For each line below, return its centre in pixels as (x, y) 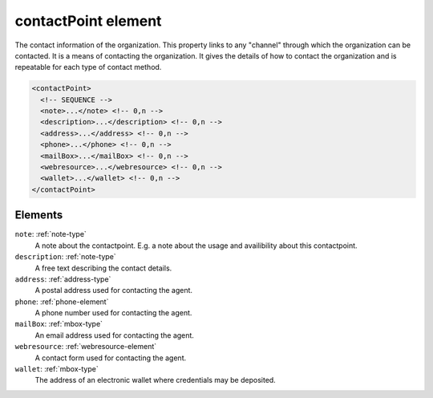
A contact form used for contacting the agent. (111, 358)
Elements (39, 215)
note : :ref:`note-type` (51, 234)
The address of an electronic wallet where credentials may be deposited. (155, 380)
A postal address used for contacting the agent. (113, 290)
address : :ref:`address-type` (63, 279)
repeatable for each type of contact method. (88, 67)
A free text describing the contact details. (103, 268)
